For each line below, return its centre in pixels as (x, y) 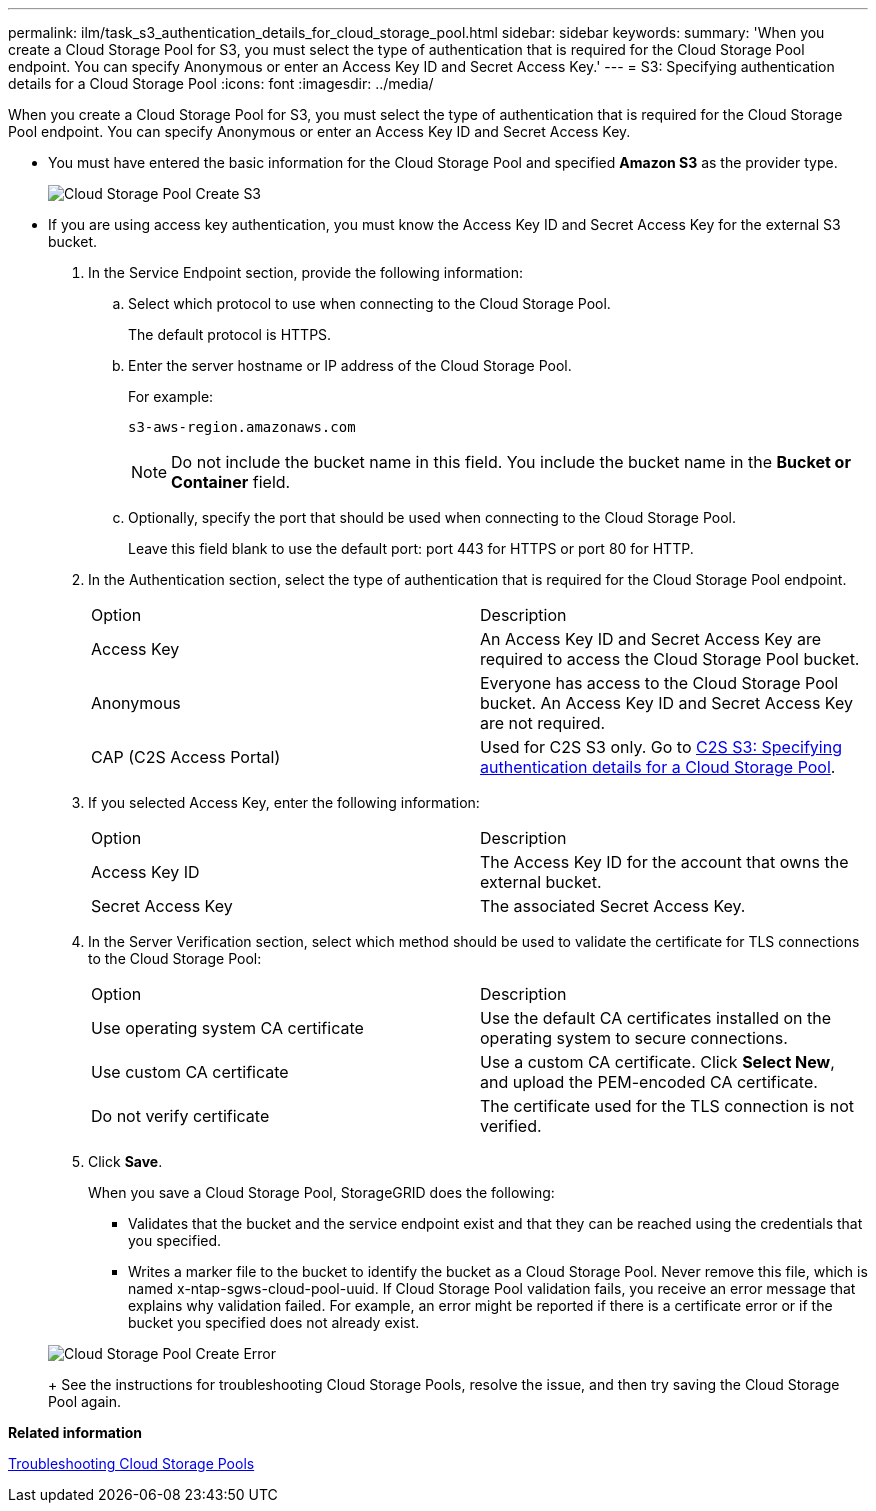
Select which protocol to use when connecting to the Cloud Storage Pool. (369, 303)
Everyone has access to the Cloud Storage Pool (659, 683)
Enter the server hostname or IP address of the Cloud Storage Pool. (350, 365)
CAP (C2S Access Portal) (186, 757)
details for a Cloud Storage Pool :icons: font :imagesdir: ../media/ (221, 83)
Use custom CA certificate (190, 1072)
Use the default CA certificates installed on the (655, 1018)
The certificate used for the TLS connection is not (667, 1106)
